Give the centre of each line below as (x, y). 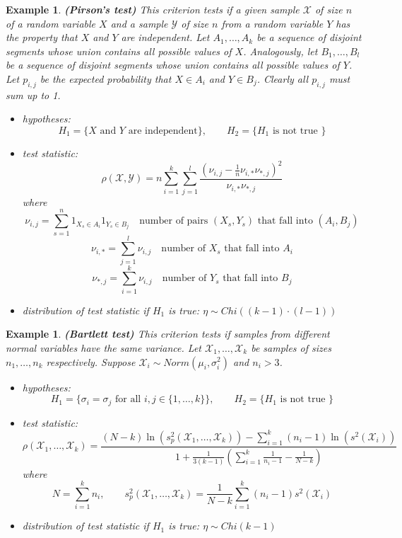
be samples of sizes (291, 347)
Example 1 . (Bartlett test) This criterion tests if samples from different (168, 334)
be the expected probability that (106, 78)
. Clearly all (283, 78)
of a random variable (51, 23)
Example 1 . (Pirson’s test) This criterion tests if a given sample (153, 9)
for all (128, 400)
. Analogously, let (280, 51)
